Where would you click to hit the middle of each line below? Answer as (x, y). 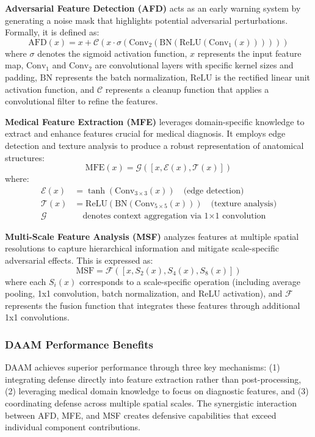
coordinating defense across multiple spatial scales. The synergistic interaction (151, 403)
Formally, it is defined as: (52, 32)
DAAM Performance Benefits (79, 344)
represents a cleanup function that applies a (187, 89)
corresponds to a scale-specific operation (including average (190, 281)
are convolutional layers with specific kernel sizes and (194, 65)
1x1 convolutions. (37, 317)
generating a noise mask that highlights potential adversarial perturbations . (147, 20)
